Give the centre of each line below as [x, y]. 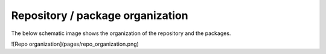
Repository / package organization [100, 15]
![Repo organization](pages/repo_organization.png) [75, 44]
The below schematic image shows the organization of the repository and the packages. [121, 33]
